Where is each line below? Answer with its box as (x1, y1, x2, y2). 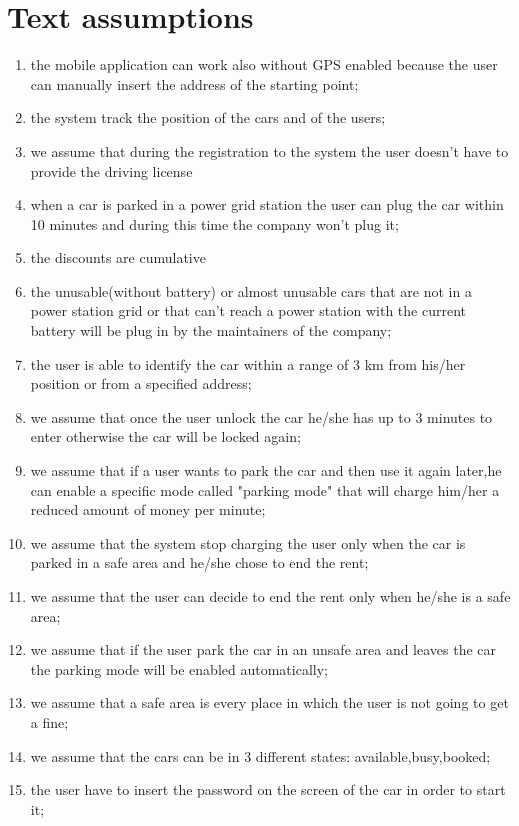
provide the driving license (30, 160, 193, 181)
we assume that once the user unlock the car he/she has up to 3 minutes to (30, 406, 493, 427)
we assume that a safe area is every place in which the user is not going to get (30, 692, 509, 713)
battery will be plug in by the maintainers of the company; (30, 320, 392, 341)
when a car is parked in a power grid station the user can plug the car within (30, 194, 504, 215)
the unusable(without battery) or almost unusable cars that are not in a (30, 280, 472, 301)
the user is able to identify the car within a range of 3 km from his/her (30, 353, 466, 374)
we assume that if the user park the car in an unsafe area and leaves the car (30, 639, 497, 660)
